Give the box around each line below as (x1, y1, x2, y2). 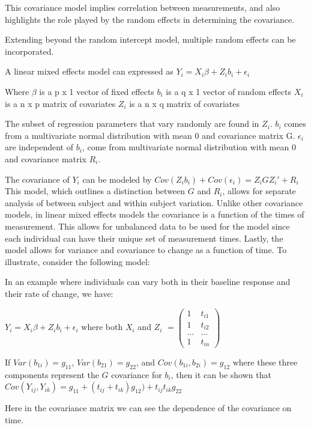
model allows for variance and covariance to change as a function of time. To (5, 243, 287, 256)
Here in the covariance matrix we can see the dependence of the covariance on (5, 402, 292, 414)
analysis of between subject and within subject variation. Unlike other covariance (5, 196, 303, 209)
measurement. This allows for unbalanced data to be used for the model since (5, 219, 290, 232)
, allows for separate (222, 185, 296, 197)
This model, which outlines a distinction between (5, 185, 186, 197)
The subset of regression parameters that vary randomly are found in (5, 117, 259, 130)
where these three (232, 356, 298, 368)
